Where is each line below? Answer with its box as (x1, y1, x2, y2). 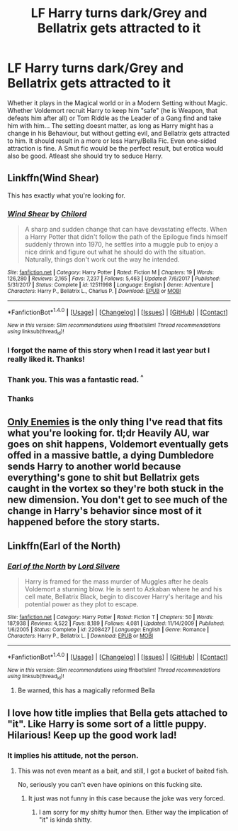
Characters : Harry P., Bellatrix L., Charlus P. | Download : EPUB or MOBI (7, 288, 181, 295)
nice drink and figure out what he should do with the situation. (24, 247, 206, 257)
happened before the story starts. (7, 515, 161, 527)
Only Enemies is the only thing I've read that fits (7, 416, 223, 428)
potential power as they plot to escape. (24, 600, 139, 608)
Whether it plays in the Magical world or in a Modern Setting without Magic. (7, 98, 228, 107)
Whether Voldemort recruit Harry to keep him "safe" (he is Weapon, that (7, 106, 218, 114)
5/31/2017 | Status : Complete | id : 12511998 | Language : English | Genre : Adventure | (7, 282, 214, 289)
